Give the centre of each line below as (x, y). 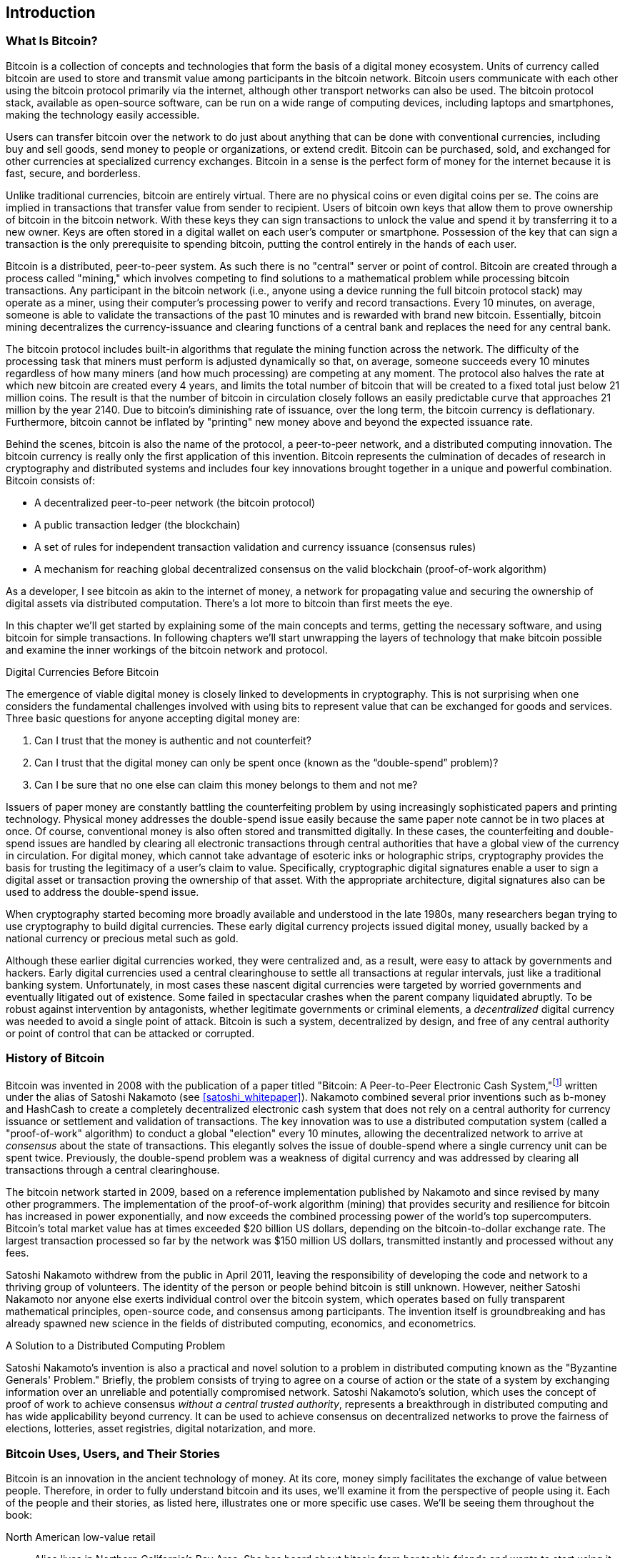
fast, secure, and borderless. (73, 173)
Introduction (51, 13)
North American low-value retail (81, 1537)
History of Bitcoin (55, 1058)
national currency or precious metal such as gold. (122, 938)
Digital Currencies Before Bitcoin (82, 671)
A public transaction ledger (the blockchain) (137, 524)
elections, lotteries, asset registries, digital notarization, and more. (161, 1429)
